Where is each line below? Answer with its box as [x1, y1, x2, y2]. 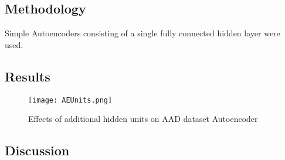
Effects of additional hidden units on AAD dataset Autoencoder [28, 113, 258, 125]
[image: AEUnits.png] [28, 96, 113, 104]
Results [5, 67, 50, 85]
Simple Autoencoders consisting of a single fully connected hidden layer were [5, 27, 280, 39]
